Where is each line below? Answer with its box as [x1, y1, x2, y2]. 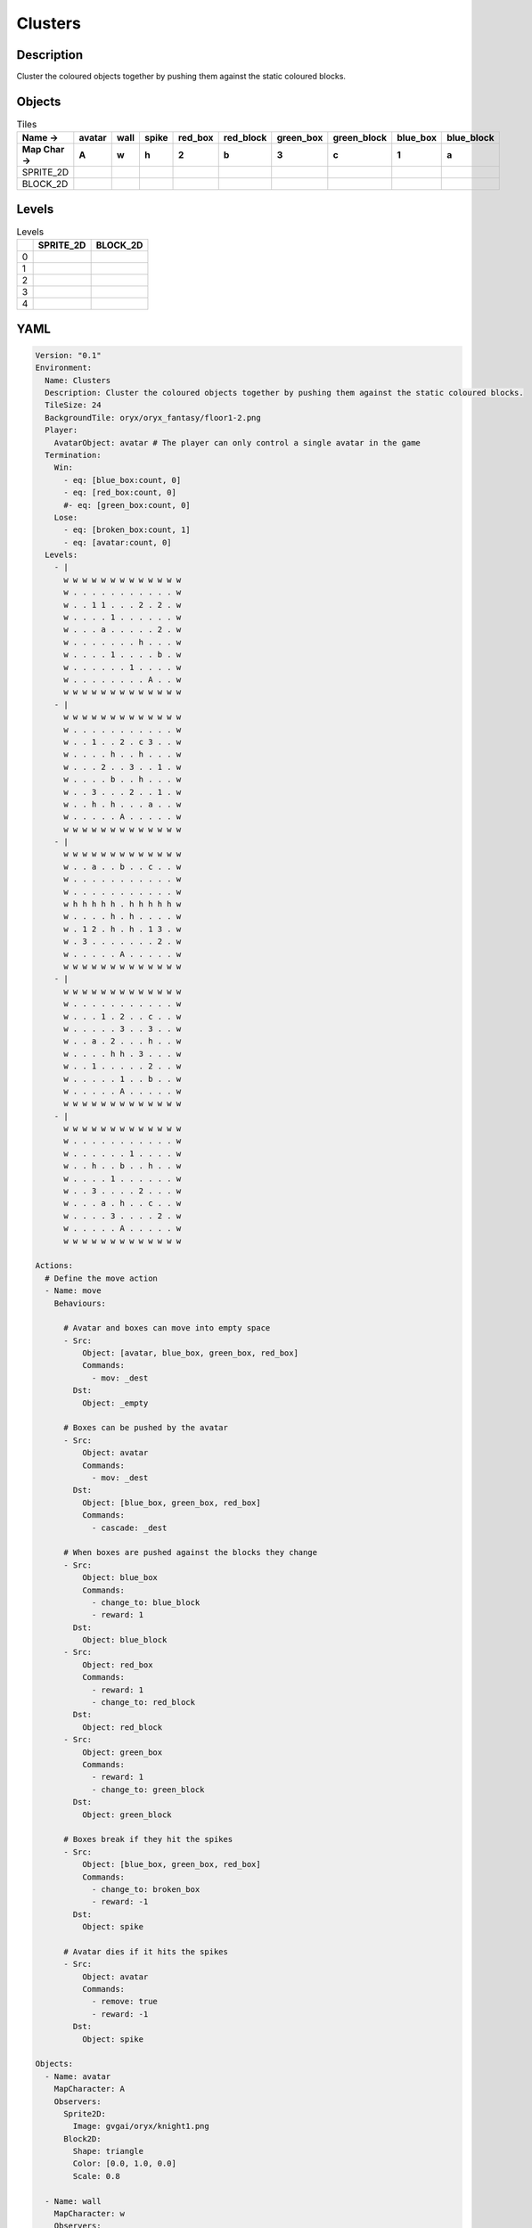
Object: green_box [81, 1747, 163, 1757]
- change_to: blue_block [91, 1597, 201, 1608]
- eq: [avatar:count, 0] [63, 537, 173, 547]
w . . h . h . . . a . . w [63, 799, 182, 809]
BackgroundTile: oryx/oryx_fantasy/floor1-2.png [45, 413, 262, 422]
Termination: [45, 450, 102, 460]
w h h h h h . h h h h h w [63, 899, 182, 909]
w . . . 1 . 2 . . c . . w [63, 1012, 182, 1021]
